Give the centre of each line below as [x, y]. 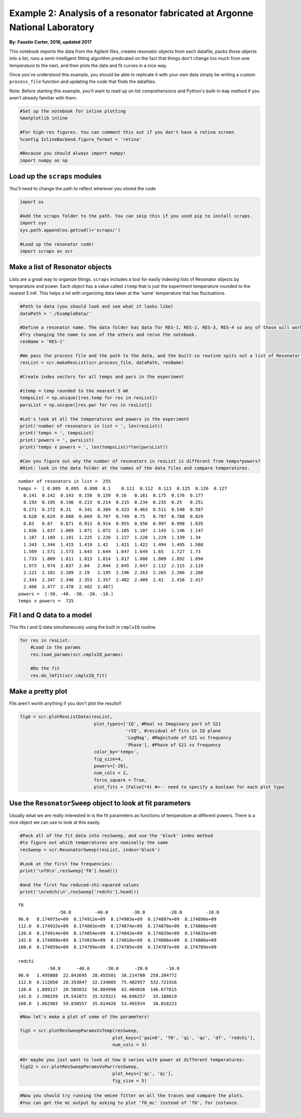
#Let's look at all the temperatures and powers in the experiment [105, 419]
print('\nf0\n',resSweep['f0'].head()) [69, 871]
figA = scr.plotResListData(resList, [66, 717]
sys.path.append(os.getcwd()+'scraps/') [70, 230]
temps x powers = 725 [46, 601]
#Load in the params [56, 647]
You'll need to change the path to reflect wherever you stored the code [83, 189]
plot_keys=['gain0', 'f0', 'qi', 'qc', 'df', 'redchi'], [184, 1038]
